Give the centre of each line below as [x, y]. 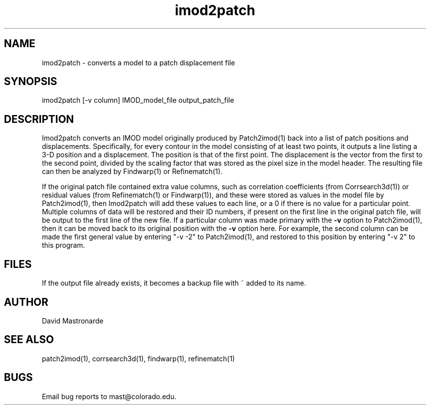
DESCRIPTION [39, 119]
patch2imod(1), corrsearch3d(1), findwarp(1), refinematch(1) [138, 358]
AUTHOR [26, 302]
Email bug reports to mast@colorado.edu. [109, 396]
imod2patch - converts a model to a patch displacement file [138, 62]
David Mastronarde [73, 321]
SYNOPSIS [31, 82]
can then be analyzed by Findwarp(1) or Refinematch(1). [132, 172]
